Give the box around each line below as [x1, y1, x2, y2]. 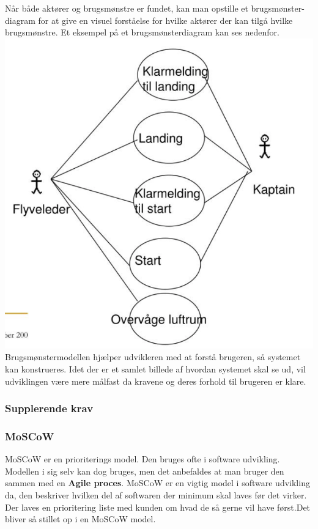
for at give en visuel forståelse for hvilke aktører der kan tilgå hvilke [38, 13, 293, 26]
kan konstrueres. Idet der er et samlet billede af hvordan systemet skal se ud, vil [5, 362, 306, 375]
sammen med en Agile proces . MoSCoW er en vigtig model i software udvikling [5, 476, 310, 489]
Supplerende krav [5, 401, 94, 416]
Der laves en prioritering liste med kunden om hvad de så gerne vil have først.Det [5, 500, 311, 513]
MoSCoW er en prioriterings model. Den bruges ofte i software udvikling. [5, 453, 280, 465]
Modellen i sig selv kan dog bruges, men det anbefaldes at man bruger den [5, 464, 284, 477]
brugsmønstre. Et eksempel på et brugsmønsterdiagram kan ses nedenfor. [5, 26, 279, 39]
